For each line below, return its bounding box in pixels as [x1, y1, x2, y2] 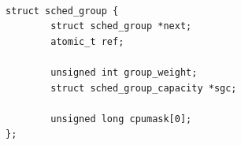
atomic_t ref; [50, 35, 124, 47]
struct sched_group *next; [50, 20, 192, 32]
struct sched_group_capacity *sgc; [50, 82, 237, 94]
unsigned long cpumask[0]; [50, 113, 192, 125]
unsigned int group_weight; [50, 66, 198, 78]
